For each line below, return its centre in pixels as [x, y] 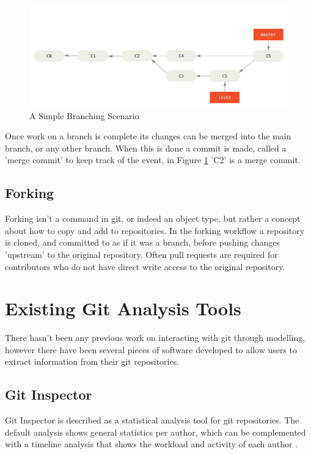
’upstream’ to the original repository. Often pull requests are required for [141, 254]
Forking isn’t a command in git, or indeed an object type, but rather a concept [153, 218]
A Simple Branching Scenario [84, 115]
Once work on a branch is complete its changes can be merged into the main [148, 136]
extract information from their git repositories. [92, 361]
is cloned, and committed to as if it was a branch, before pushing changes [143, 242]
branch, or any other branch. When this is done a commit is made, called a [146, 148]
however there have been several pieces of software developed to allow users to [151, 349]
